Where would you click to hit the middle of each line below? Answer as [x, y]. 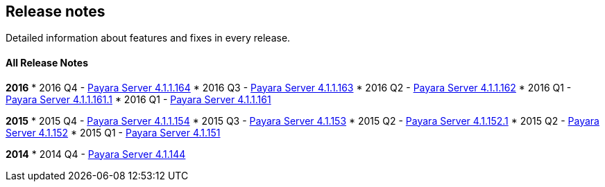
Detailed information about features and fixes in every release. [148, 38]
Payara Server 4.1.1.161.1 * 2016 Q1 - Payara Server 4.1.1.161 [138, 99]
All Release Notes [47, 63]
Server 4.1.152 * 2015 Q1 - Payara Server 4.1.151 [113, 132]
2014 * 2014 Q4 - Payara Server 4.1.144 [96, 154]
